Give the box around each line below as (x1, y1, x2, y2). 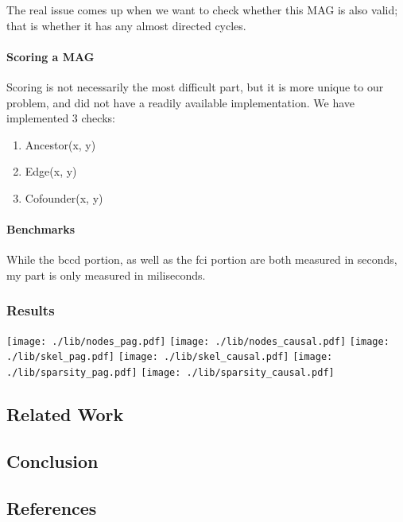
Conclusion (6, 448, 99, 473)
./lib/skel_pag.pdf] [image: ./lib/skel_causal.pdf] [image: (6, 351, 333, 363)
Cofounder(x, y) (25, 189, 103, 206)
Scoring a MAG (6, 48, 95, 64)
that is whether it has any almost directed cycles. (6, 17, 246, 33)
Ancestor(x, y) (25, 136, 96, 153)
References (6, 495, 97, 520)
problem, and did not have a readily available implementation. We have (6, 94, 355, 110)
